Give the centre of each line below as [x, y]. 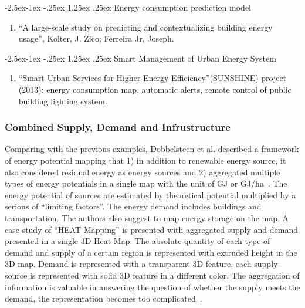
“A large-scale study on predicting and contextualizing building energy [145, 27]
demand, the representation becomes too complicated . [104, 298]
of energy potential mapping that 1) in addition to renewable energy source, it [145, 160]
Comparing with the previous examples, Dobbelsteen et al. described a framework [152, 149]
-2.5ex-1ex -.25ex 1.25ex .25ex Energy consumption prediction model [128, 7]
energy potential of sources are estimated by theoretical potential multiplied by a [150, 194]
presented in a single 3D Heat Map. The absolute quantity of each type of [138, 241]
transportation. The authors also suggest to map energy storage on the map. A [147, 217]
